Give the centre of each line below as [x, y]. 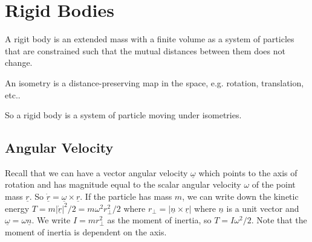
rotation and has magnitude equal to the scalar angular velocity [123, 184]
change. [19, 62]
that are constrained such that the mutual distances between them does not [145, 50]
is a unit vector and [263, 208]
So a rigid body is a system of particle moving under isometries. [123, 115]
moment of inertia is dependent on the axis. [86, 231]
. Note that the [279, 220]
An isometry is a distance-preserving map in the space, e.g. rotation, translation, [154, 82]
